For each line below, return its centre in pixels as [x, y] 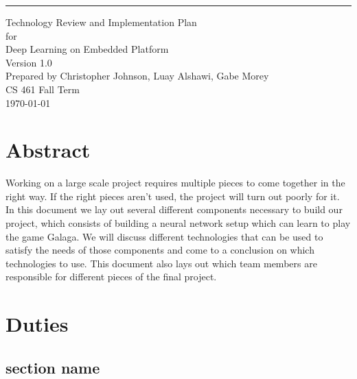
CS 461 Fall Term [43, 89]
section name [53, 367]
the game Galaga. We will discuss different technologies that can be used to [164, 236]
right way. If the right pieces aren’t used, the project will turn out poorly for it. [173, 196]
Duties [37, 324]
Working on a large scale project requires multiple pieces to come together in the [175, 183]
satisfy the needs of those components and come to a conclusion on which [160, 250]
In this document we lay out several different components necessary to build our [174, 209]
